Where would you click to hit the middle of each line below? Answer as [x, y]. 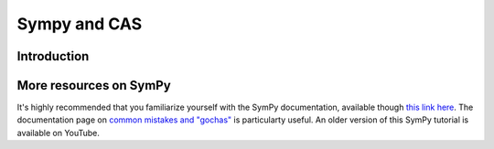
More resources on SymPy [94, 85]
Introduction [53, 56]
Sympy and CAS [80, 24]
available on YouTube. [59, 133]
